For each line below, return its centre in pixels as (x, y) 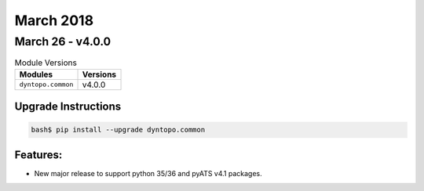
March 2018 (54, 20)
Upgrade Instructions (68, 107)
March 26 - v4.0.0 (63, 41)
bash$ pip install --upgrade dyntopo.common (118, 130)
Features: (38, 155)
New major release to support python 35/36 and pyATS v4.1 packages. (148, 173)
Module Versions (46, 63)
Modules (36, 74)
